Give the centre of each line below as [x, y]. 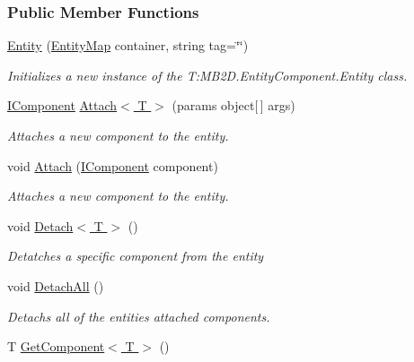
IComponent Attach [62, 105]
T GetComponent [56, 346]
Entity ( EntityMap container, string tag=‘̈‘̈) [128, 45]
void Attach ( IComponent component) [113, 165]
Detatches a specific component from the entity [136, 256]
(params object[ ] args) [233, 105]
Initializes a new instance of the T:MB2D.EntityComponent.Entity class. [207, 75]
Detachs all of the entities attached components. [139, 316]
